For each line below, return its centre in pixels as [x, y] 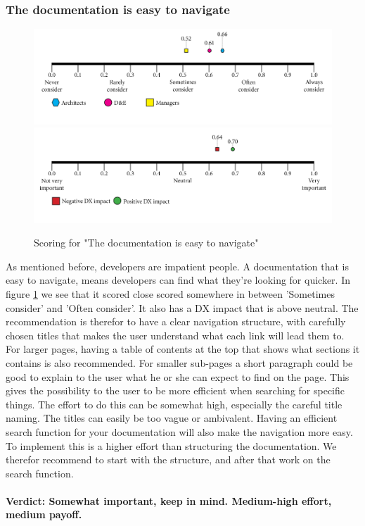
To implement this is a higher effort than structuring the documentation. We [171, 445]
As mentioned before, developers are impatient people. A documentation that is [178, 266]
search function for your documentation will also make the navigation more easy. [179, 431]
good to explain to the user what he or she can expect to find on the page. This [178, 376]
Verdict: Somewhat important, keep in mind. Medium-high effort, [169, 500]
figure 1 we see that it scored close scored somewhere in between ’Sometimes [170, 293]
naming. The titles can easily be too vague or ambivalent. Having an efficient [172, 418]
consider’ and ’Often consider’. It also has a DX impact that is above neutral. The [182, 307]
